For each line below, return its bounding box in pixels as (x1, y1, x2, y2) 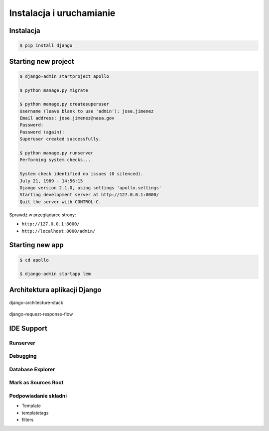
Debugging (9, 353, 37, 360)
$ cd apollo (19, 257, 49, 263)
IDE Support (9, 324, 47, 332)
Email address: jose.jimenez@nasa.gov (19, 115, 115, 121)
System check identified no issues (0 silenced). (19, 171, 143, 177)
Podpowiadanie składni (9, 392, 67, 399)
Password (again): (19, 129, 65, 135)
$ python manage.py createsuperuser (19, 101, 110, 107)
